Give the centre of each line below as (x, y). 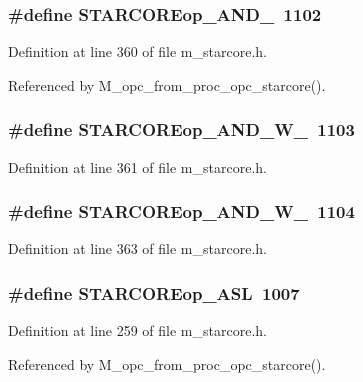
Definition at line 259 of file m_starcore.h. (137, 330)
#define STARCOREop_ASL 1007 (154, 292)
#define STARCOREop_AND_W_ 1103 (181, 129)
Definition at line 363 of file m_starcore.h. (137, 248)
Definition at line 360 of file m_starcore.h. (137, 51)
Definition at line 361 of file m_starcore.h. (137, 166)
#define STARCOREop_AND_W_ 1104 (181, 211)
